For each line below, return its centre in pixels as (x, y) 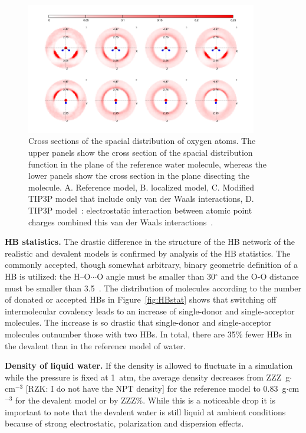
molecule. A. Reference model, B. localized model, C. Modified (142, 187)
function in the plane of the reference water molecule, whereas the (147, 164)
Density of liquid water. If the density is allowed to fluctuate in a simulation (149, 365)
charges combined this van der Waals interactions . (121, 222)
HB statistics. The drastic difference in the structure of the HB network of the (150, 242)
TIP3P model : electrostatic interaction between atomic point (140, 210)
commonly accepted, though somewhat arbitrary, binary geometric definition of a (151, 265)
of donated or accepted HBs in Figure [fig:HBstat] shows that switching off (141, 299)
